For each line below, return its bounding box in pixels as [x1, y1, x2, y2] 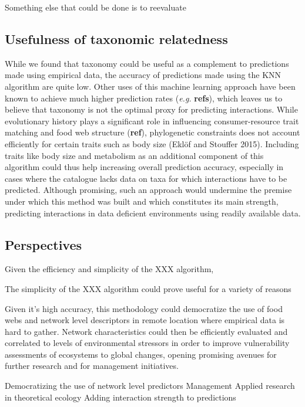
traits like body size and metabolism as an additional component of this [5, 149, 264, 161]
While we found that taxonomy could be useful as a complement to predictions [5, 57, 289, 69]
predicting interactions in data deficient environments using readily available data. [5, 206, 301, 219]
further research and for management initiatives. [5, 359, 179, 372]
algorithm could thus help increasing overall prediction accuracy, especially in [5, 161, 284, 173]
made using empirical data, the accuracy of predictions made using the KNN [5, 69, 281, 81]
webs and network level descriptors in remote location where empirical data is [5, 314, 285, 326]
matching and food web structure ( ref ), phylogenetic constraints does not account [5, 126, 300, 138]
